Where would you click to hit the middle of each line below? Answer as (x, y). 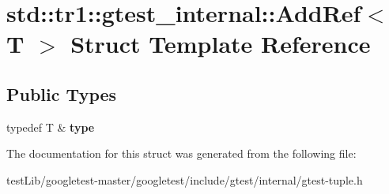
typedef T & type (51, 127)
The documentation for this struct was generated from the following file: (181, 153)
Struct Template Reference (221, 44)
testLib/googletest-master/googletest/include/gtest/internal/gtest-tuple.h (185, 179)
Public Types (62, 93)
